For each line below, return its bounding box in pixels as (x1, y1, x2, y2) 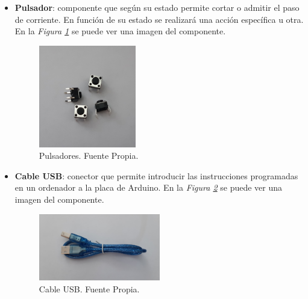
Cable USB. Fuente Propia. (39, 282, 140, 295)
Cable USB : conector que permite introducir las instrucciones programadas (14, 169, 298, 182)
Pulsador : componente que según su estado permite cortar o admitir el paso (14, 1, 300, 13)
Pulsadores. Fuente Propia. (39, 149, 139, 162)
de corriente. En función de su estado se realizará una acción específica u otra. (14, 13, 304, 25)
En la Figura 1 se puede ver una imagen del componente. (14, 25, 226, 37)
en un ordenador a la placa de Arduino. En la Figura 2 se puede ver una (14, 181, 283, 194)
